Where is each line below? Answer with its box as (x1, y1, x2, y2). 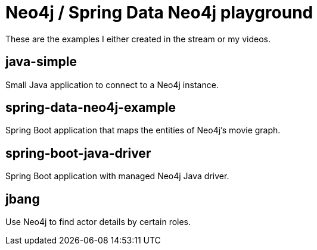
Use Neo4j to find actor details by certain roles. (5, 217, 191, 227)
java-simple (5, 54, 77, 70)
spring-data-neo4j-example (5, 100, 176, 115)
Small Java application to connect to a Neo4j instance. (5, 79, 219, 90)
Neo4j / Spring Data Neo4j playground (5, 2, 313, 23)
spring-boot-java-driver (5, 145, 151, 161)
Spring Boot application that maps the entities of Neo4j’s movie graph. (5, 125, 281, 136)
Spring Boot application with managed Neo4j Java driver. (5, 171, 229, 182)
